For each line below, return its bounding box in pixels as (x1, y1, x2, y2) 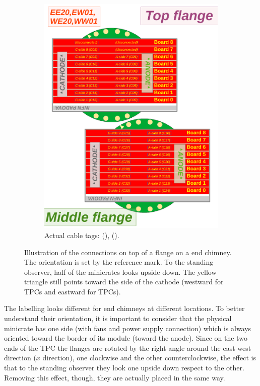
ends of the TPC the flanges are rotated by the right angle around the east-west (4, 342, 251, 353)
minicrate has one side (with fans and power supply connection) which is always (4, 323, 251, 333)
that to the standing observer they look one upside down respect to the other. (4, 362, 244, 373)
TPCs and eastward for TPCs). (24, 286, 121, 296)
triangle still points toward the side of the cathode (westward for (24, 276, 224, 287)
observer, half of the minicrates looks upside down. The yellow (24, 266, 217, 277)
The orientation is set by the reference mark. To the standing (24, 257, 214, 267)
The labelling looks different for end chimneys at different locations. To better (4, 303, 245, 314)
